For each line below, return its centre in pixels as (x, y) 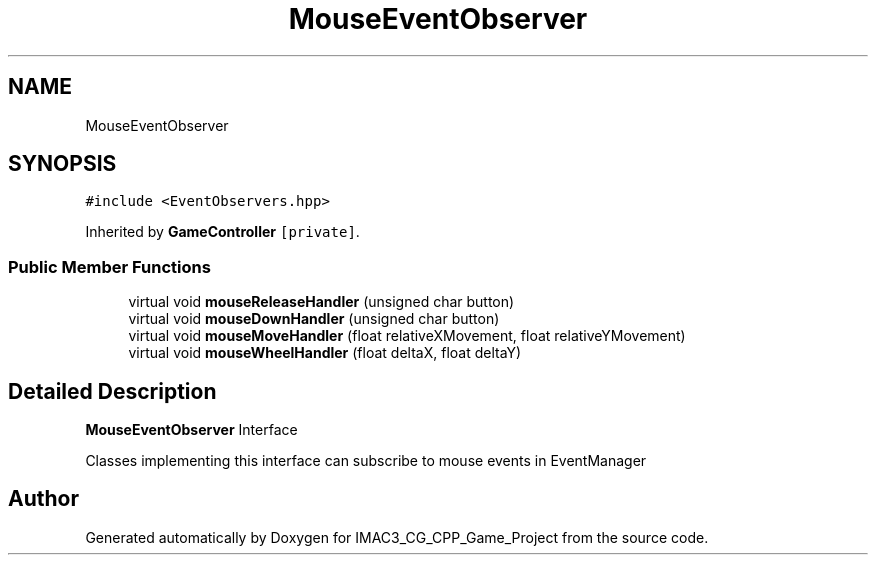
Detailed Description (112, 391)
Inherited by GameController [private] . (222, 232)
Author (43, 499)
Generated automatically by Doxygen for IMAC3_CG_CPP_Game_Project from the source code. (397, 537)
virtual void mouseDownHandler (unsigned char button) (314, 319)
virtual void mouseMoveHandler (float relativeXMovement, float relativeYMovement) (407, 336)
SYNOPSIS (62, 164)
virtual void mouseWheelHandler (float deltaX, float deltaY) (325, 353)
